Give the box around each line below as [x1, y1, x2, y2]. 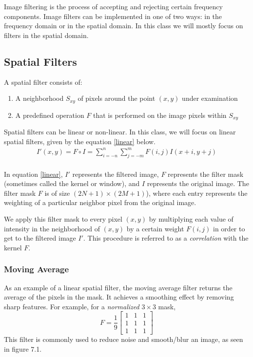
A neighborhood [15, 93, 64, 103]
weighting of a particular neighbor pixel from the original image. [4, 197, 196, 207]
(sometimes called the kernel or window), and [4, 178, 140, 188]
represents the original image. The [147, 178, 249, 188]
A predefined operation [15, 110, 84, 120]
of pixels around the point [78, 93, 156, 103]
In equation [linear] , [4, 169, 63, 179]
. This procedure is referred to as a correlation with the [83, 233, 249, 243]
